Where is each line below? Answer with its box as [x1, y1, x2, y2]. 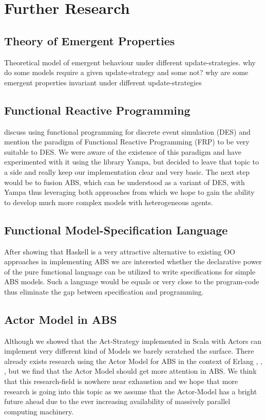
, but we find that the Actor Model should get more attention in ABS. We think [4, 366, 257, 376]
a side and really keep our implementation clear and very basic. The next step [4, 166, 250, 177]
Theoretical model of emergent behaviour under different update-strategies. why [4, 57, 256, 67]
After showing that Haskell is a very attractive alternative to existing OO [4, 246, 236, 257]
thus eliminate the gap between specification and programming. [4, 286, 204, 297]
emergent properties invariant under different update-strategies [4, 77, 202, 87]
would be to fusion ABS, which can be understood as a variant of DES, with [4, 176, 245, 187]
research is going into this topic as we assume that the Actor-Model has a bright [4, 386, 257, 396]
